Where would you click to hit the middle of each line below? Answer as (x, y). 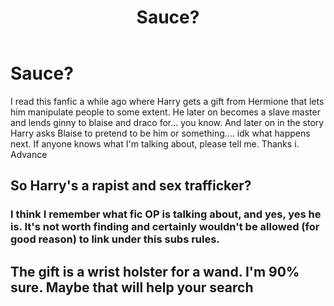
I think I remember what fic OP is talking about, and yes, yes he (166, 214)
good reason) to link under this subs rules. (115, 239)
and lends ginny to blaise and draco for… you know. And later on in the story (167, 122)
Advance (29, 154)
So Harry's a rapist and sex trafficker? (131, 186)
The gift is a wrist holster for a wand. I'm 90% (155, 271)
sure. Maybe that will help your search (132, 287)
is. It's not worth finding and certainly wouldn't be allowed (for (165, 227)
